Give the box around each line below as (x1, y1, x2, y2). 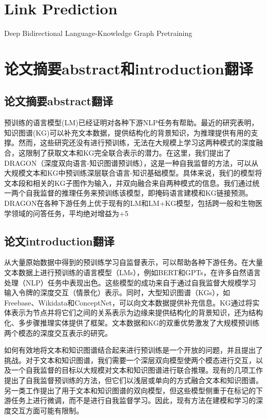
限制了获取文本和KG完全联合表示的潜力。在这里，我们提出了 (25, 147, 231, 158)
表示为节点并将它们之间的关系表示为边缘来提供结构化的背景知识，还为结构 (11, 307, 263, 318)
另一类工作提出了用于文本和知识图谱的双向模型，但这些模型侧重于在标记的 (4, 385, 256, 395)
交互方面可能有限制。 (11, 405, 83, 415)
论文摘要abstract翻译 (4, 93, 113, 109)
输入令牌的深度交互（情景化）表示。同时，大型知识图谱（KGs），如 (4, 287, 231, 298)
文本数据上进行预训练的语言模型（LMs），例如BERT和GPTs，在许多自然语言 (4, 267, 261, 278)
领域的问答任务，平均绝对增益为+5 (11, 207, 128, 218)
